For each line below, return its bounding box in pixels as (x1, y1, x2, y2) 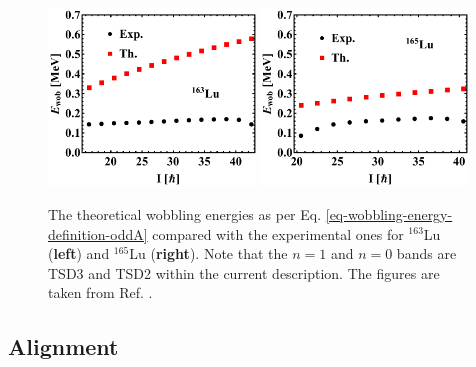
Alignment (8, 331, 119, 362)
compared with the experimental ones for (152, 223, 404, 244)
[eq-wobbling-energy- (325, 203, 453, 224)
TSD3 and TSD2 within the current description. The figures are (48, 262, 440, 283)
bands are (396, 243, 457, 264)
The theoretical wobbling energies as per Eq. (48, 203, 322, 224)
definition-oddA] (48, 223, 148, 244)
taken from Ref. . (48, 282, 153, 303)
